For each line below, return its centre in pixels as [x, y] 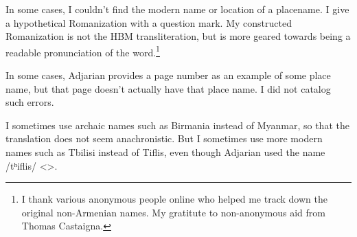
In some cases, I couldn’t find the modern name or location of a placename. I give [177, 9]
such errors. [30, 102]
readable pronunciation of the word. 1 [83, 51]
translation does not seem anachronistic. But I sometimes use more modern [164, 138]
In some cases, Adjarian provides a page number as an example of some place [168, 75]
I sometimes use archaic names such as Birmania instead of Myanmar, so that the [177, 125]
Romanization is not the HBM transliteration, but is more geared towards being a [178, 36]
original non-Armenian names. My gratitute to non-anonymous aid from [173, 212]
